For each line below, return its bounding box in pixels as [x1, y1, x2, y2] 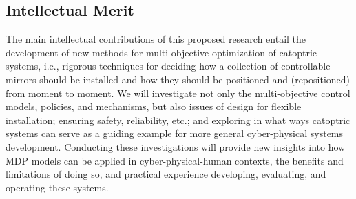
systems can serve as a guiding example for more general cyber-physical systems [6, 126, 344, 140]
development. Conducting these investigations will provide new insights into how [6, 139, 346, 154]
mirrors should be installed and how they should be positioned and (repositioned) [6, 72, 350, 86]
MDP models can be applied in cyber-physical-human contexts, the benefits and [6, 153, 344, 167]
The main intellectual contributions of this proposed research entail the [6, 32, 306, 46]
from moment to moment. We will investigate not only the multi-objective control [6, 85, 350, 100]
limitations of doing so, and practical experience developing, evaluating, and [6, 167, 326, 181]
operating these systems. [6, 180, 109, 194]
